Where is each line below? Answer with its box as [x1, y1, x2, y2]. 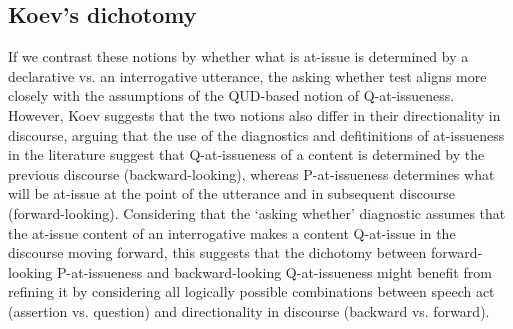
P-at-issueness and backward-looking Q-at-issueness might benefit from [57, 261, 492, 282]
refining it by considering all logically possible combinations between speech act [8, 281, 495, 302]
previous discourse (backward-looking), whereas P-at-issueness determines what [8, 163, 495, 184]
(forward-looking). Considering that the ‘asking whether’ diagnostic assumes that [8, 202, 506, 223]
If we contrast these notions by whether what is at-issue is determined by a [8, 46, 469, 67]
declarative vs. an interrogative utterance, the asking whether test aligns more [8, 65, 487, 86]
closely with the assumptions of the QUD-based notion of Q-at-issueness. [8, 85, 455, 106]
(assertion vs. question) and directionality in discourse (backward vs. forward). [8, 300, 490, 321]
